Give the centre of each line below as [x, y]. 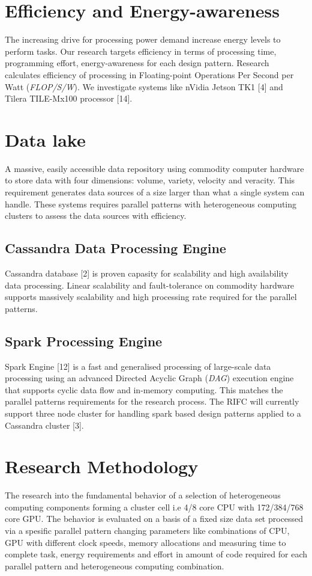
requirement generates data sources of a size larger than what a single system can [155, 192]
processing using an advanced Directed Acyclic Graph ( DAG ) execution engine [149, 378]
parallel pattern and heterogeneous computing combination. [115, 565]
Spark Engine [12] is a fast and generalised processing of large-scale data [138, 366]
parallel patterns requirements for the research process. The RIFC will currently [152, 401]
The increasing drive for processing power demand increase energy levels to [143, 39]
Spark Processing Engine [84, 341]
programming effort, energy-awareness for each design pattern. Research [137, 63]
